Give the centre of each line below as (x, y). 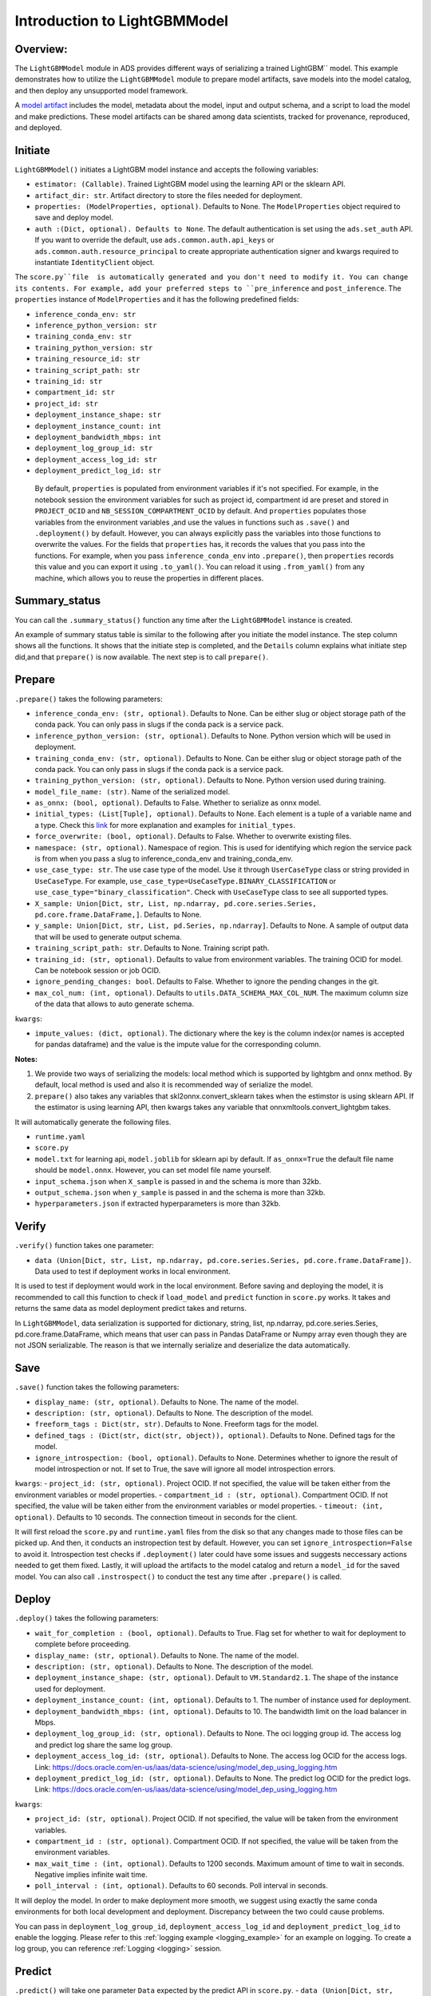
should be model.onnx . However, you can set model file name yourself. (153, 1170)
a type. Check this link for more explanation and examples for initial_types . (165, 825)
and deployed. (38, 128)
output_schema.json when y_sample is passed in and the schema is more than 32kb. (180, 1192)
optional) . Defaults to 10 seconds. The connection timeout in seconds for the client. (156, 1517)
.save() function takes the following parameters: (97, 1387)
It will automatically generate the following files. (93, 1122)
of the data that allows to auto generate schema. (115, 1004)
